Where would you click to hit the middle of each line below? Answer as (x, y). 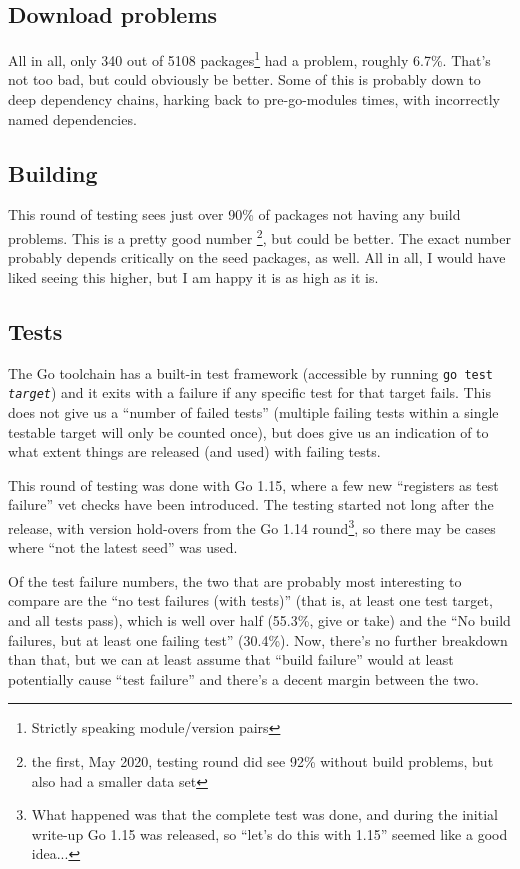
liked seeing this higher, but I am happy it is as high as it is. (193, 276)
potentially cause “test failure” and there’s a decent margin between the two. (243, 678)
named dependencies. (72, 118)
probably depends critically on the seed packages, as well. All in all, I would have (257, 257)
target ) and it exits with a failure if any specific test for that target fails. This (249, 392)
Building (53, 172)
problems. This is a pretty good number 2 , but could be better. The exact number (259, 236)
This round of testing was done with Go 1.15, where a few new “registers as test (253, 484)
